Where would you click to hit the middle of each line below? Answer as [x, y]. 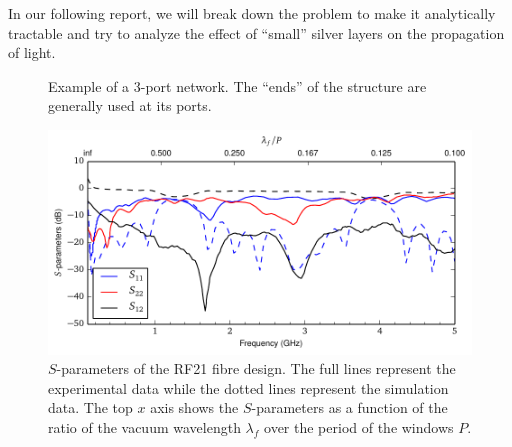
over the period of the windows [359, 426]
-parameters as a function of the [349, 407]
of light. [32, 52]
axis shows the [194, 407]
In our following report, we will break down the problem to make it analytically [252, 13]
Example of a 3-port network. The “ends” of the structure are [237, 85]
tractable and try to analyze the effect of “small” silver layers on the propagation [256, 32]
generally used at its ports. [130, 105]
